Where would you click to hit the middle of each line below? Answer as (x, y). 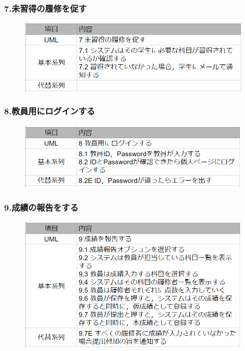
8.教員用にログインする (50, 111)
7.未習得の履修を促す (45, 8)
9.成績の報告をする (41, 207)
